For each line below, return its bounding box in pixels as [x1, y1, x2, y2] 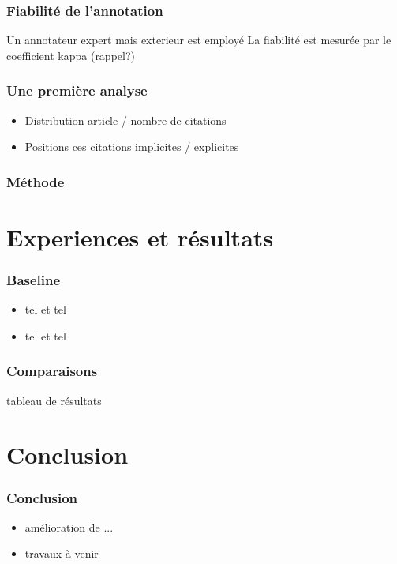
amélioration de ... [24, 518, 114, 535]
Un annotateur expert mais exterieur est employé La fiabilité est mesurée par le [6, 32, 391, 48]
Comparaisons [6, 361, 98, 381]
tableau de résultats [6, 392, 102, 408]
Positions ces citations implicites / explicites [24, 138, 239, 155]
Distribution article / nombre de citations [24, 111, 227, 128]
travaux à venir [24, 545, 99, 562]
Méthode [6, 171, 65, 191]
